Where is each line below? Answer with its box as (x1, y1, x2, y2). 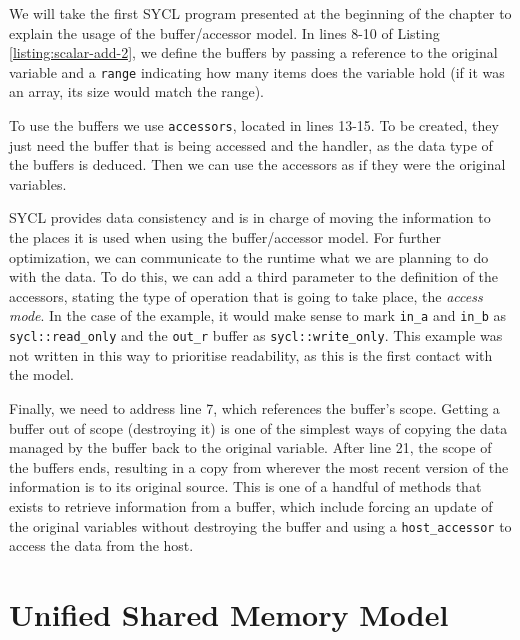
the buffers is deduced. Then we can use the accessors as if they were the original (9, 154, 506, 175)
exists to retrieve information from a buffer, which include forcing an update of (9, 495, 493, 516)
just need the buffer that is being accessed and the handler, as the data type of (9, 134, 493, 155)
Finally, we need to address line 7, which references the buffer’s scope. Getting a (9, 397, 500, 418)
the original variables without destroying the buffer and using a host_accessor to (9, 515, 512, 536)
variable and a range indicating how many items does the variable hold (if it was (9, 61, 505, 82)
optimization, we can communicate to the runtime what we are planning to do (9, 246, 489, 267)
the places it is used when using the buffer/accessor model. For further (9, 227, 442, 248)
